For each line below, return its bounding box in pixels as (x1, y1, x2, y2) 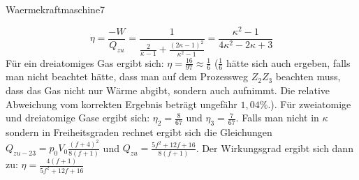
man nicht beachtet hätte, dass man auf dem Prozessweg (6, 69, 248, 84)
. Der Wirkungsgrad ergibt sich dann (196, 140, 353, 155)
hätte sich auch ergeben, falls (226, 55, 351, 70)
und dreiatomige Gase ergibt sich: (6, 110, 150, 125)
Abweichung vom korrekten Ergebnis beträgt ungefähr (6, 96, 237, 111)
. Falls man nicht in (235, 110, 319, 125)
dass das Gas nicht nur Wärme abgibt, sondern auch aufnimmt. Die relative (6, 83, 330, 98)
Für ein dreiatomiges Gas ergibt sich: (6, 55, 164, 70)
